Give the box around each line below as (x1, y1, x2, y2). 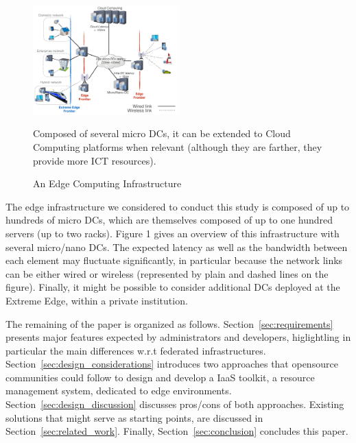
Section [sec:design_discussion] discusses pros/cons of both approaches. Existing (5, 397, 344, 411)
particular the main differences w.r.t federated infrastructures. (5, 343, 266, 357)
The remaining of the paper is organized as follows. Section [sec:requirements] (5, 316, 333, 331)
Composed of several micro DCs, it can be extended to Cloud (33, 126, 291, 141)
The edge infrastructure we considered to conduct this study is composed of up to (5, 199, 350, 213)
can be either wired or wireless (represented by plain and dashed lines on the (5, 266, 329, 280)
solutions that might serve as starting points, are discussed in (5, 410, 263, 424)
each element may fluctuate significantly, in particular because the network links (5, 253, 343, 267)
